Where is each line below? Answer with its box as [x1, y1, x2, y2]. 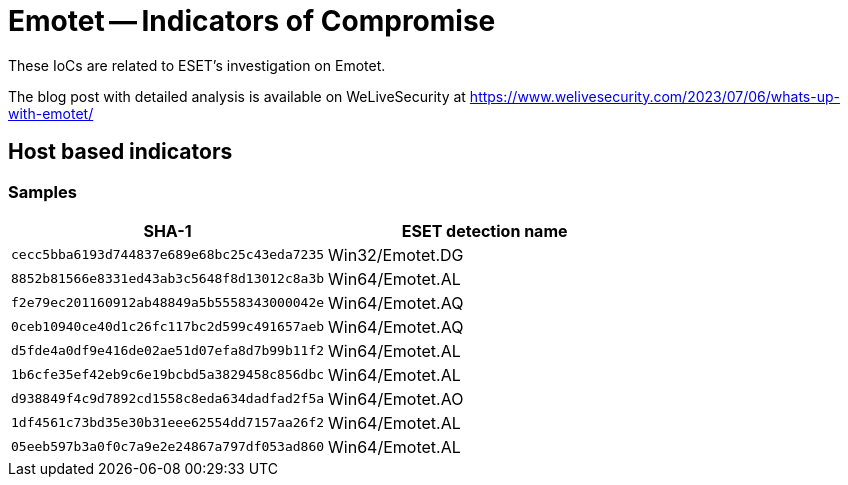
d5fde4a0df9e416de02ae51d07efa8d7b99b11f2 [11, 343, 325, 359]
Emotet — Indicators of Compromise [8, 4, 496, 38]
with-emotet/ [8, 104, 94, 122]
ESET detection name [401, 220, 568, 241]
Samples [8, 181, 77, 202]
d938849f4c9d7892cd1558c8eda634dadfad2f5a [11, 391, 325, 407]
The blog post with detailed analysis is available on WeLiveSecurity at [8, 87, 466, 105]
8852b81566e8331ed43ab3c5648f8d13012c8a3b [11, 271, 325, 287]
